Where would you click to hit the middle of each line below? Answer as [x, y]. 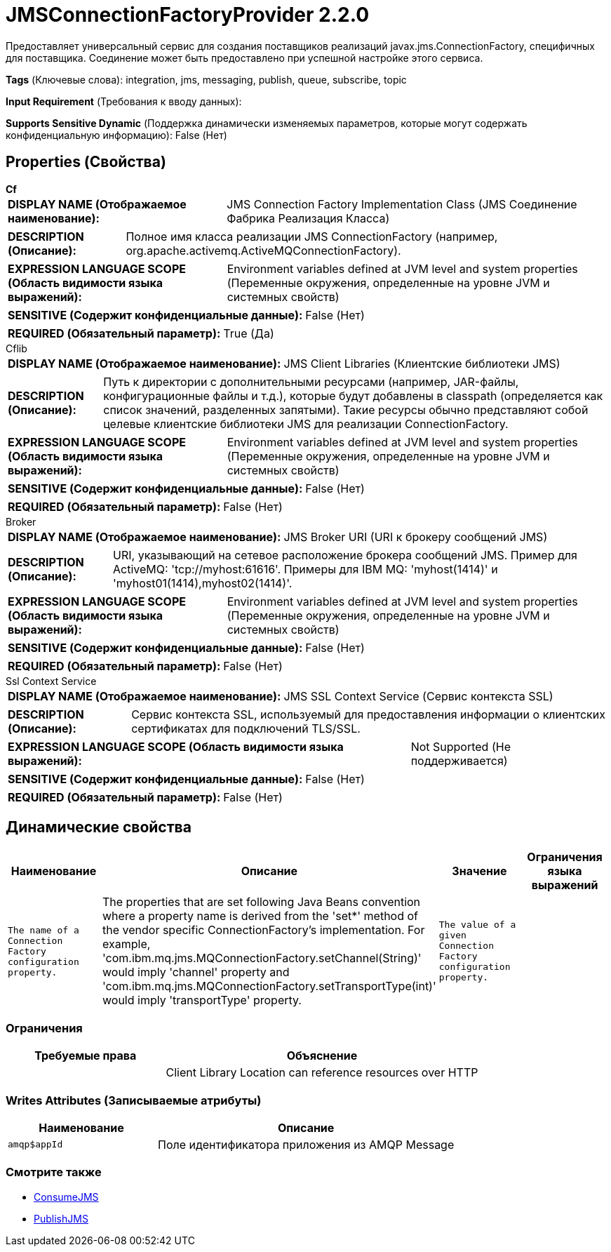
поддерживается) [459, 760]
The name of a [43, 930]
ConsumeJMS [66, 1197]
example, [127, 944]
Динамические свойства [99, 827]
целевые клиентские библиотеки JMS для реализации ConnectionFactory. [306, 424]
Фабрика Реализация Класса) [308, 218]
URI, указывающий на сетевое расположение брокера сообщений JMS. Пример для [345, 555]
